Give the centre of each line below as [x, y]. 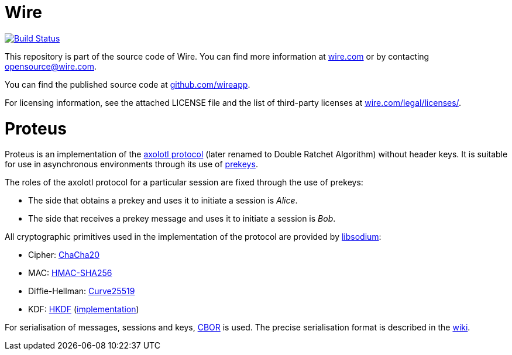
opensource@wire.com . [51, 66]
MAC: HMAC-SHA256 [70, 273]
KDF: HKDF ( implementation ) [84, 309]
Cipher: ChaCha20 [64, 255]
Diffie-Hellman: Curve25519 [82, 291]
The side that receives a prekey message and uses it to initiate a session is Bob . [182, 219]
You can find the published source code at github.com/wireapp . [128, 84]
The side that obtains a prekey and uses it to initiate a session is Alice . [163, 201]
